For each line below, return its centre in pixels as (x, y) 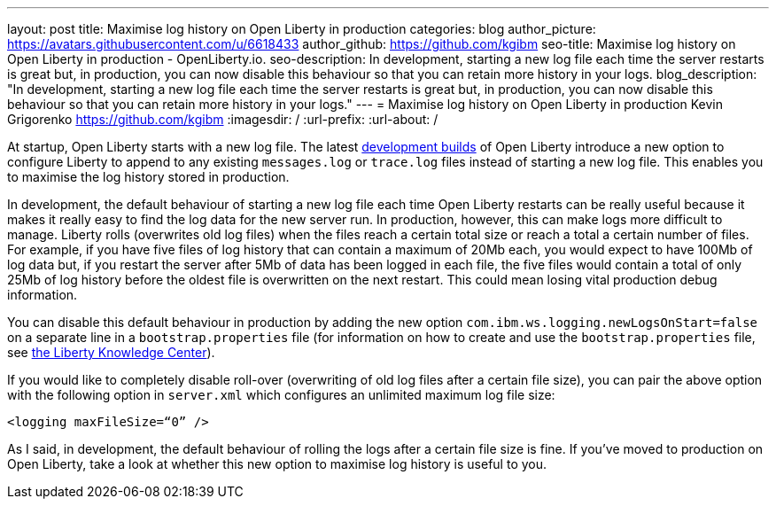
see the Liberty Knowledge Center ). (111, 352)
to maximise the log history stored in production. (148, 177)
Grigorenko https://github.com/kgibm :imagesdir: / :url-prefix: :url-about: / (223, 119)
